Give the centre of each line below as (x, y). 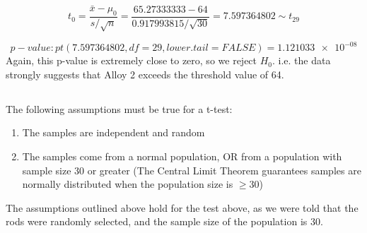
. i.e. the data (302, 60)
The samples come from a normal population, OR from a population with (182, 156)
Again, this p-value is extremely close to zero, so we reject (132, 60)
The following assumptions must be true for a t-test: (119, 108)
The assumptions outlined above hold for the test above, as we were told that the (182, 207)
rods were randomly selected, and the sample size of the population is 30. (164, 221)
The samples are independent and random (113, 132)
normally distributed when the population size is (128, 184)
